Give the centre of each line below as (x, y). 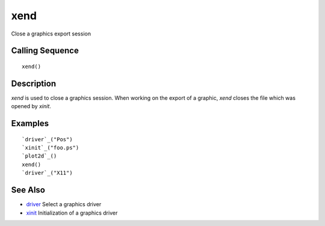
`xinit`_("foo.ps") (51, 148)
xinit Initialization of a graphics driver (72, 213)
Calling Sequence (45, 51)
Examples (30, 124)
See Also (28, 190)
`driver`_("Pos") (47, 139)
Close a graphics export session (51, 34)
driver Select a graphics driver (64, 204)
